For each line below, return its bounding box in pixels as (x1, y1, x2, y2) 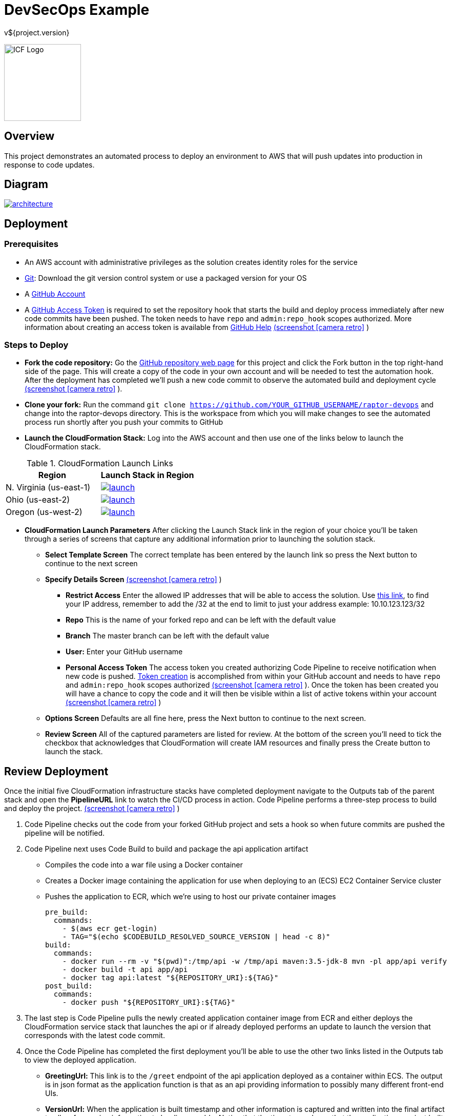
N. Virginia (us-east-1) (6, 482, 90, 493)
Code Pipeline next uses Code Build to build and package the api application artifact (25, 844, 309, 854)
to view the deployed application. (25, 1056, 136, 1065)
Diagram (4, 178, 48, 191)
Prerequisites (4, 239, 58, 250)
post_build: (45, 982, 93, 990)
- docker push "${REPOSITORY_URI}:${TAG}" (62, 998, 235, 1007)
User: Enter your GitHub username (66, 647, 183, 656)
